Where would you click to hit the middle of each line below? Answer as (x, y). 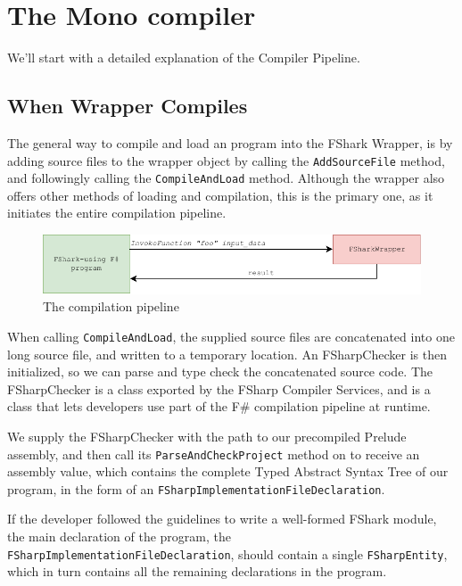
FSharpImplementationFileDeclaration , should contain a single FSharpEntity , (227, 553)
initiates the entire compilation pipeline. (117, 213)
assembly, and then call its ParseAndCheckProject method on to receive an (214, 454)
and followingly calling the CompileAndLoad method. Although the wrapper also (226, 178)
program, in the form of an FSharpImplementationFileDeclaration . (196, 488)
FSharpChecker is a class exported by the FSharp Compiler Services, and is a (219, 388)
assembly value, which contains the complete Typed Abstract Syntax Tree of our (228, 471)
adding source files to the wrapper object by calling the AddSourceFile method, (226, 160)
